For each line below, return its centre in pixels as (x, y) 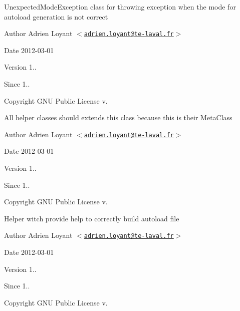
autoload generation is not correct (56, 16)
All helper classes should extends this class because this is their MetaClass (118, 117)
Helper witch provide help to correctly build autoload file (92, 218)
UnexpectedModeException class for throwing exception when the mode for (120, 7)
